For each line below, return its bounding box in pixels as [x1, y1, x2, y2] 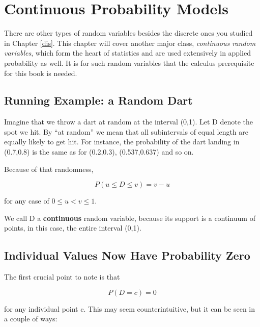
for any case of [4, 195, 49, 206]
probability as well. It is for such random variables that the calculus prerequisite [4, 57, 254, 68]
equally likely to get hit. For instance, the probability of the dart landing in [4, 136, 240, 147]
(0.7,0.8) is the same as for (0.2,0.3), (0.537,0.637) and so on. [4, 146, 194, 157]
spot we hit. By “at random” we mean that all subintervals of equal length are [4, 126, 249, 137]
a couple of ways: [4, 313, 57, 324]
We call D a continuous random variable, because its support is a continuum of [4, 212, 255, 223]
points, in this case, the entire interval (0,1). [4, 222, 141, 233]
